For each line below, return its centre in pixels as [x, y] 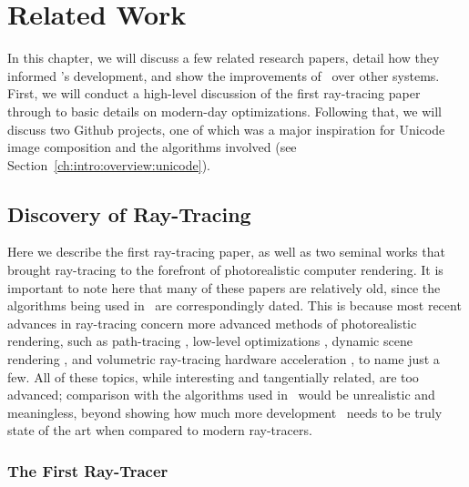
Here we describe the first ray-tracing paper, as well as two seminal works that [226, 252]
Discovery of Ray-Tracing [129, 213]
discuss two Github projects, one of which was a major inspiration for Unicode [226, 129]
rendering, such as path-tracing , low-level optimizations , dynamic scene [210, 341]
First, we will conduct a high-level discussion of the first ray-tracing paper [214, 93]
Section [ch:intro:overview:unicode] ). [109, 164]
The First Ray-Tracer [88, 470]
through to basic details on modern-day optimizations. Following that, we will [224, 111]
